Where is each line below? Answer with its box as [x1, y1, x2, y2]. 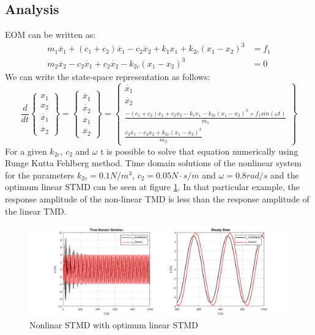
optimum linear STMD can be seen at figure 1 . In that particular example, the [5, 180, 300, 193]
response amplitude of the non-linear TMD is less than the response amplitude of [5, 193, 309, 205]
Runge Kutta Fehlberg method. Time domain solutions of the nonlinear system [5, 156, 302, 169]
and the [270, 168, 299, 181]
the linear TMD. [5, 204, 67, 217]
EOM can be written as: [5, 28, 96, 41]
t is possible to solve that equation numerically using [100, 144, 298, 157]
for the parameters [5, 168, 75, 181]
